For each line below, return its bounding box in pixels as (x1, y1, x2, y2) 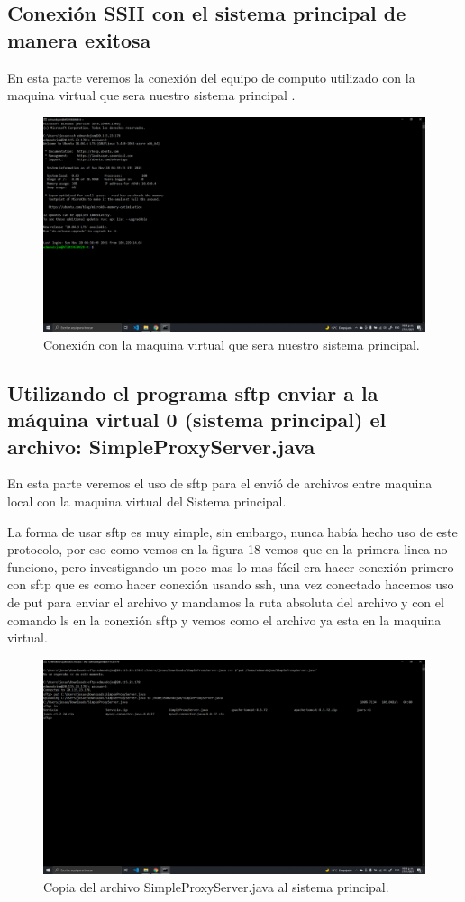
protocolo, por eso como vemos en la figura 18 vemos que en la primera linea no (7, 540, 448, 559)
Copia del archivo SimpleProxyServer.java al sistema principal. (43, 877, 389, 896)
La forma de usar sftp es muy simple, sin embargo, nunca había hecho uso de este (7, 522, 458, 541)
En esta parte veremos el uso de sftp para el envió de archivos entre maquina (7, 474, 433, 493)
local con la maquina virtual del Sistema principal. (7, 492, 287, 511)
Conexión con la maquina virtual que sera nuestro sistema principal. (43, 334, 420, 353)
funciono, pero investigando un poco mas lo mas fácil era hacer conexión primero (7, 557, 454, 576)
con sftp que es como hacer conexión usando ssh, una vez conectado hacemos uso (7, 575, 454, 594)
